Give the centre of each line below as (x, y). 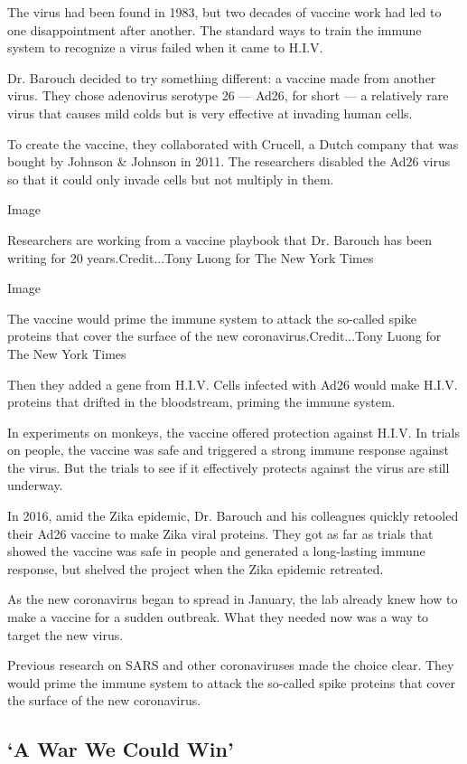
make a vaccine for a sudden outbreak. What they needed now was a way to (218, 617)
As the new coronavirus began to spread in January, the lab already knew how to (233, 599)
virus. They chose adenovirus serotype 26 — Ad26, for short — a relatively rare (228, 95)
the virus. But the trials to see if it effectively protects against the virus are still (229, 467)
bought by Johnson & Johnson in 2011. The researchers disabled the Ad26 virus (229, 161)
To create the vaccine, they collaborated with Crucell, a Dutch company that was (233, 143)
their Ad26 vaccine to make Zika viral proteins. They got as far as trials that (220, 533)
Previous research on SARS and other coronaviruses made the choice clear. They (231, 665)
